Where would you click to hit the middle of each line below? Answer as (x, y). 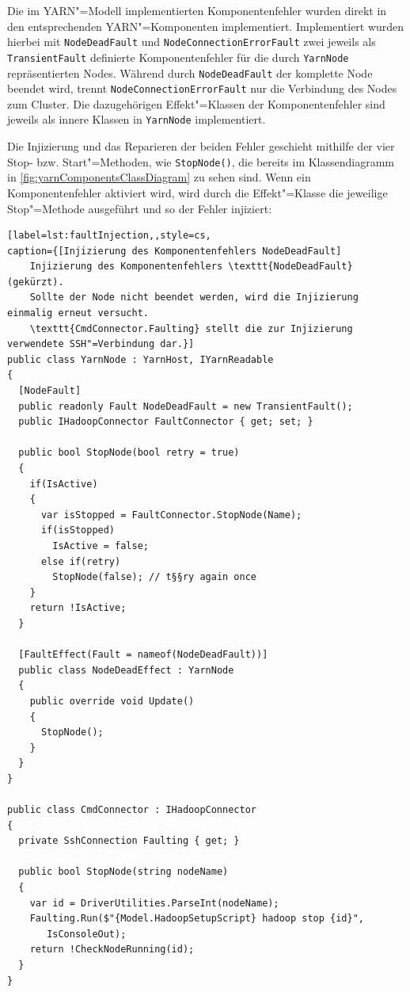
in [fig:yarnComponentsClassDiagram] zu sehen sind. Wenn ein (159, 177)
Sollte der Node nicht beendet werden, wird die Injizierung (194, 298)
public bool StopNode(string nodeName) (123, 872)
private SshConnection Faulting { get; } (129, 841)
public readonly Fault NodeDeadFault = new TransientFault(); (186, 406)
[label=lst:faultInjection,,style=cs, (109, 236)
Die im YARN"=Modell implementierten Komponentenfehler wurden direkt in (197, 10)
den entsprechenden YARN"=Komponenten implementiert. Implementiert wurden (206, 26)
